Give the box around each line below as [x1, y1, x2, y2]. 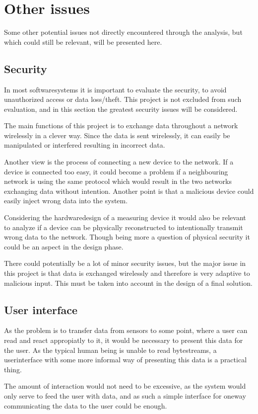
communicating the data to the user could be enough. [4, 400, 167, 411]
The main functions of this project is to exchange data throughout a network [4, 120, 238, 131]
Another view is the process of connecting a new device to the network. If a [4, 157, 234, 167]
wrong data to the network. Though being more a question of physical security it [4, 232, 250, 242]
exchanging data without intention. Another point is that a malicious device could [4, 185, 254, 196]
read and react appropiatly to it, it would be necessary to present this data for [4, 335, 243, 345]
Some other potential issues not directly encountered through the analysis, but [4, 27, 243, 37]
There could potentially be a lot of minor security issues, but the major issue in [4, 258, 246, 268]
